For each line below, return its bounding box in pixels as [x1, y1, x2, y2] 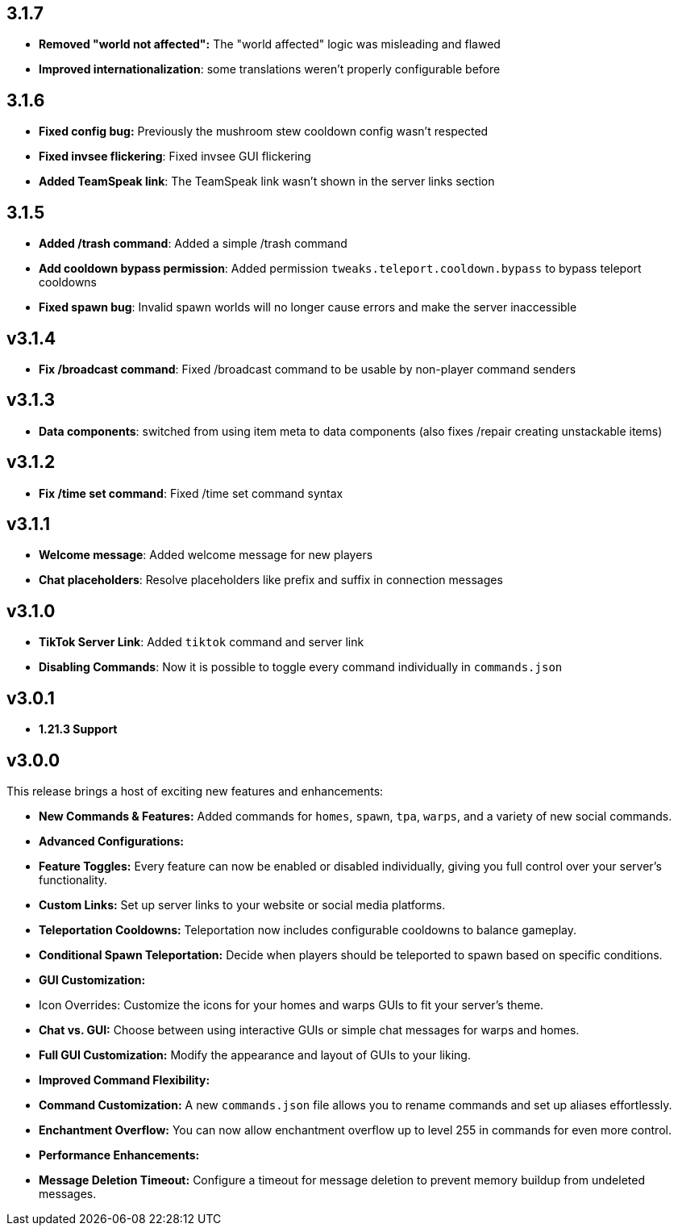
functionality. [39, 873, 108, 887]
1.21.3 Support [39, 722, 118, 737]
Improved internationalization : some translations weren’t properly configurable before [39, 62, 501, 77]
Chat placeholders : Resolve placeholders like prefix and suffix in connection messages [39, 573, 503, 587]
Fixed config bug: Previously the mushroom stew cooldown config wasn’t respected [39, 124, 489, 139]
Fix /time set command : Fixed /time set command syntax [39, 486, 343, 500]
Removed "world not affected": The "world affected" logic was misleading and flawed [39, 37, 501, 52]
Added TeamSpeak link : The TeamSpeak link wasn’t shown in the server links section [39, 174, 495, 189]
